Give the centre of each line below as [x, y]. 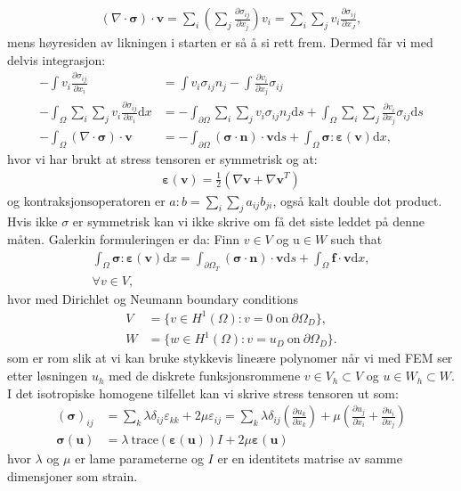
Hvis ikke [32, 221]
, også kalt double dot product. [357, 200]
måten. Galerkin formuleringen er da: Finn [124, 238]
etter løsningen [48, 376]
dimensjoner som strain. [73, 475]
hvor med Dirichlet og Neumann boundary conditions [153, 298]
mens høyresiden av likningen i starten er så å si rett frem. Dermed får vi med [220, 42]
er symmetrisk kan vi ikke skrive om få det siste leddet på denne [248, 221]
